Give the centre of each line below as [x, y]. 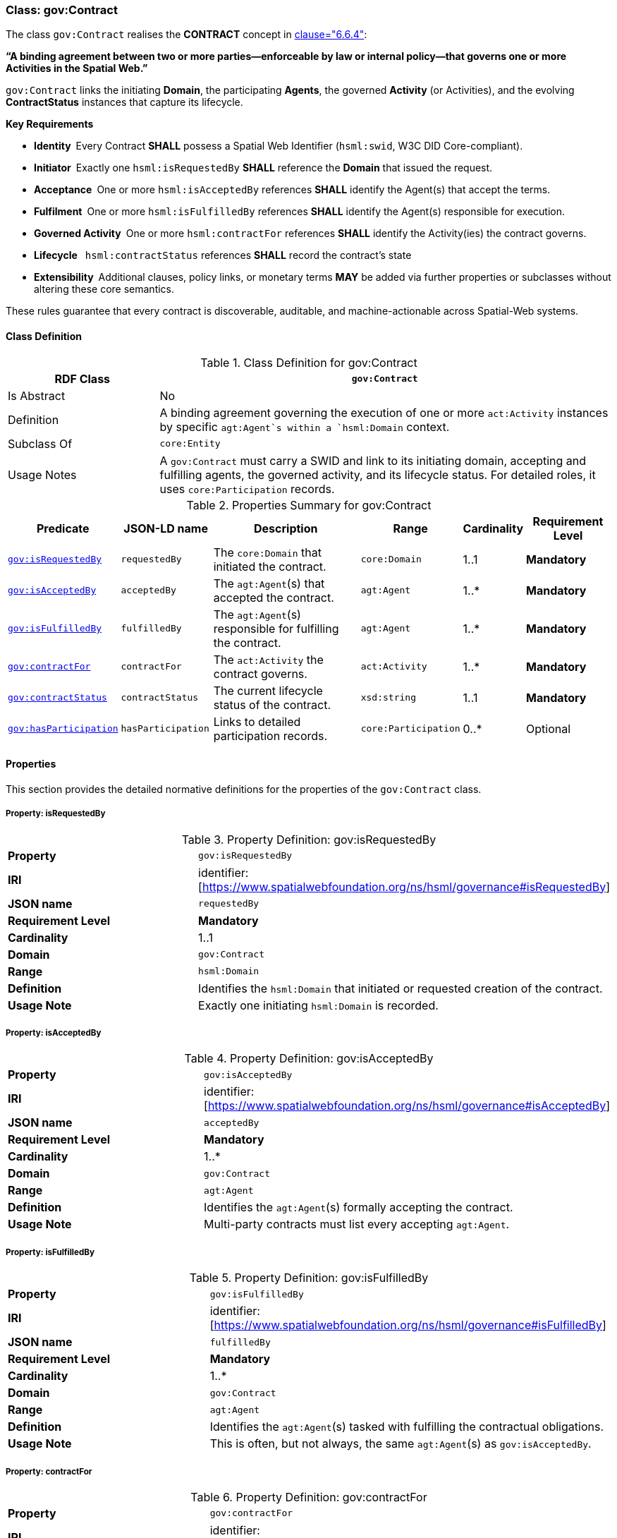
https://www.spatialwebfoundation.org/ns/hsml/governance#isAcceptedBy [407, 1106]
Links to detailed [257, 721]
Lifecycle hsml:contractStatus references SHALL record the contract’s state [223, 255]
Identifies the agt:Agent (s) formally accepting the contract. [359, 1207]
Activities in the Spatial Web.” [77, 68]
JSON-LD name [166, 528]
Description [286, 528]
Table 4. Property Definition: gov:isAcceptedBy [309, 1059]
